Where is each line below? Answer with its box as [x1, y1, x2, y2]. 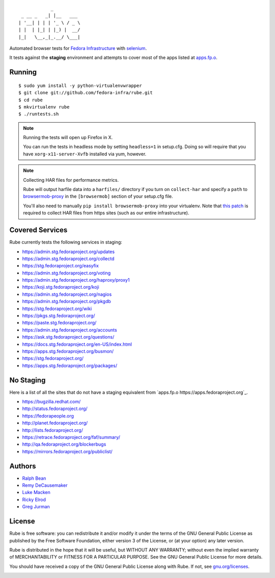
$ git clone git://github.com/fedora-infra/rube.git [18, 90, 153, 96]
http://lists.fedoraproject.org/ [22, 427, 84, 433]
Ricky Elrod [22, 497, 46, 503]
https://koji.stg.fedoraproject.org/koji [22, 284, 99, 290]
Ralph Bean [22, 475, 46, 481]
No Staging [9, 376, 46, 384]
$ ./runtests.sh [18, 111, 59, 117]
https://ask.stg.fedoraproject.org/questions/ [22, 334, 115, 340]
